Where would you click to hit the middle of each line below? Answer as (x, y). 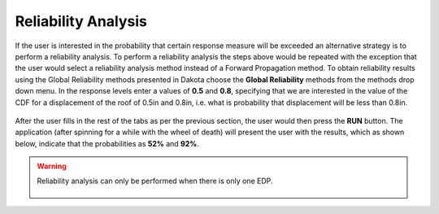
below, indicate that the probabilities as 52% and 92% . (107, 143)
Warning (52, 166)
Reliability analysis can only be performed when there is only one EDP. (155, 181)
